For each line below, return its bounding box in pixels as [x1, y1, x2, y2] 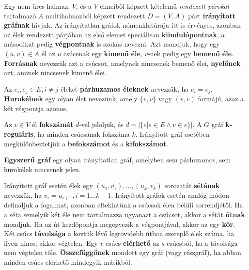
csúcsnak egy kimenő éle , [63, 48, 142, 58]
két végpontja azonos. [4, 103, 68, 113]
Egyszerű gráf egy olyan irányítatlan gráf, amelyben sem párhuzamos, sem [4, 155, 231, 165]
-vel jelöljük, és [79, 119, 124, 129]
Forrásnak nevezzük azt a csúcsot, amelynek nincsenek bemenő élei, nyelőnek [4, 58, 241, 68]
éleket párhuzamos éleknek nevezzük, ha [61, 83, 189, 94]
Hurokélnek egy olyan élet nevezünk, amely [4, 94, 138, 104]
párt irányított [188, 10, 235, 20]
